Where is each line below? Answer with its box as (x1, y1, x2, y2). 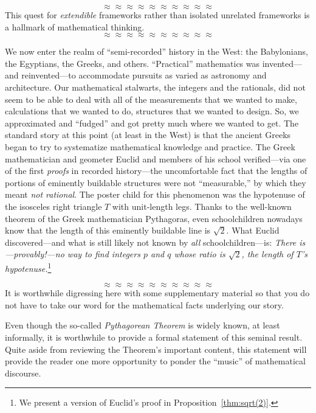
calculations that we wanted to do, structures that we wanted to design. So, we (5, 105, 299, 117)
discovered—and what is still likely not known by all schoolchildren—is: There (5, 235, 297, 248)
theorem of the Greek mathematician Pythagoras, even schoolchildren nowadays (5, 212, 303, 224)
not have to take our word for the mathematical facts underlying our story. (5, 298, 284, 311)
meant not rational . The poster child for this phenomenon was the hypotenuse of (5, 188, 305, 201)
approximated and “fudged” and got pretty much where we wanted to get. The (5, 116, 299, 129)
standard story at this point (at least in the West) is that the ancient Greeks (5, 128, 291, 141)
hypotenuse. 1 (5, 260, 52, 274)
